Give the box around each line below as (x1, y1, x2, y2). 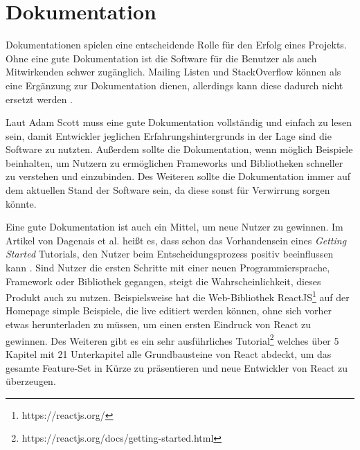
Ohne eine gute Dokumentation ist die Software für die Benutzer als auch (6, 51, 317, 65)
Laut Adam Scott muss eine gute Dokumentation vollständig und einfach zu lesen (6, 115, 352, 129)
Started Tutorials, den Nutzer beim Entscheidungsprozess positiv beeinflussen (6, 246, 334, 261)
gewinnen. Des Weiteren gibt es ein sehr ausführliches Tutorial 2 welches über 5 (6, 331, 339, 348)
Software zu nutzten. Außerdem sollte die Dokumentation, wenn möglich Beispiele (6, 142, 353, 156)
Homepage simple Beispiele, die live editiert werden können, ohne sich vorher (6, 303, 332, 318)
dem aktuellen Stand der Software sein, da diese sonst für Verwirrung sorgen (6, 183, 330, 197)
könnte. (6, 196, 37, 210)
